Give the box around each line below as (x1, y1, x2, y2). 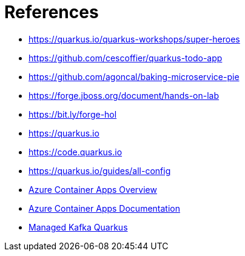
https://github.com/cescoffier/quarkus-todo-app (29, 52, 223, 63)
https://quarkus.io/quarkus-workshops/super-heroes (29, 33, 240, 44)
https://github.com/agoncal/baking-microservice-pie (29, 71, 240, 82)
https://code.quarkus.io (29, 146, 122, 157)
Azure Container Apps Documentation (29, 203, 180, 214)
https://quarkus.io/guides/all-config (29, 165, 171, 176)
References (4, 2, 99, 22)
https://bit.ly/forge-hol (29, 109, 117, 120)
